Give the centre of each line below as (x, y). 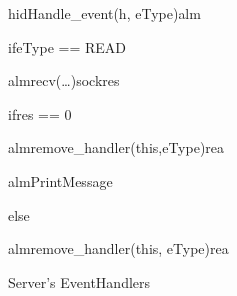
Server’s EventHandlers (79, 281)
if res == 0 (40, 113)
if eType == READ (67, 46)
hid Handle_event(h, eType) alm (104, 13)
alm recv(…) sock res (64, 80)
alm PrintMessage (60, 180)
